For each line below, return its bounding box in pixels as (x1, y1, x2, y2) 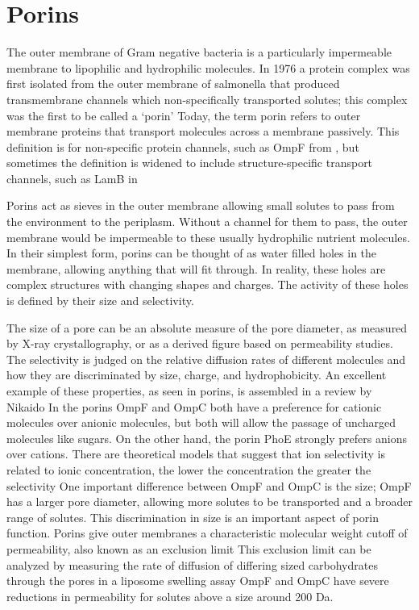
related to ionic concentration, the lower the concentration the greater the (6, 461, 371, 478)
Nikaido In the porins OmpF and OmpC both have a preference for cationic (6, 398, 382, 415)
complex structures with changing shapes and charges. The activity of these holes (6, 276, 409, 293)
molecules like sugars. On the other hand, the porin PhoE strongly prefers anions (6, 429, 407, 446)
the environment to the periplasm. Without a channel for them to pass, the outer (6, 213, 408, 230)
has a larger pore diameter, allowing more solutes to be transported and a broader (6, 493, 413, 510)
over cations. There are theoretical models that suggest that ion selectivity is (6, 445, 385, 462)
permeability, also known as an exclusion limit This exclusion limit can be (6, 540, 371, 557)
